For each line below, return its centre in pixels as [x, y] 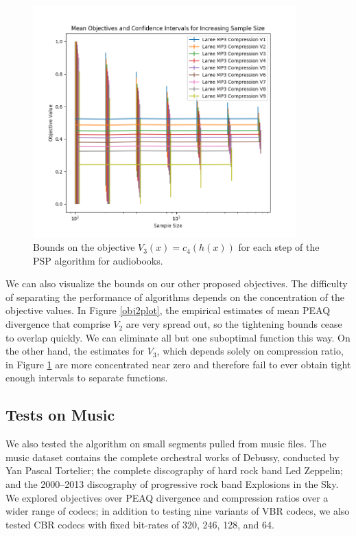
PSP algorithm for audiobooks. [98, 260]
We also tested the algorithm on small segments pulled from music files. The [166, 444]
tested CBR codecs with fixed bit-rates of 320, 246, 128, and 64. [140, 524]
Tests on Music [60, 415]
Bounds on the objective [84, 247]
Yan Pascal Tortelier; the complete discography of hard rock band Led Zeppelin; [174, 470]
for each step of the [279, 247]
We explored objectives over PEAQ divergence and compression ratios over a [167, 497]
